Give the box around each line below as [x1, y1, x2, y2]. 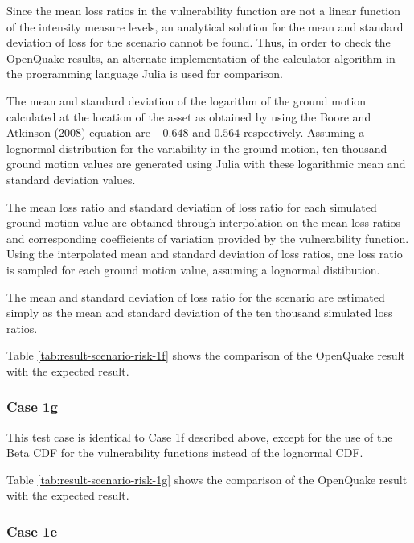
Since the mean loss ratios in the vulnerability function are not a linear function [6, 2, 401, 19]
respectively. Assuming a [243, 124, 365, 141]
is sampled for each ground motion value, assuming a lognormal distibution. [6, 261, 380, 278]
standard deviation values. [6, 171, 136, 187]
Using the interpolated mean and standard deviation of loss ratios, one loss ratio [6, 245, 403, 262]
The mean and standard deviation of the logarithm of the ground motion [6, 92, 367, 109]
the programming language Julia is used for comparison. [6, 65, 283, 82]
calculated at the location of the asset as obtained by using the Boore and [6, 108, 371, 125]
